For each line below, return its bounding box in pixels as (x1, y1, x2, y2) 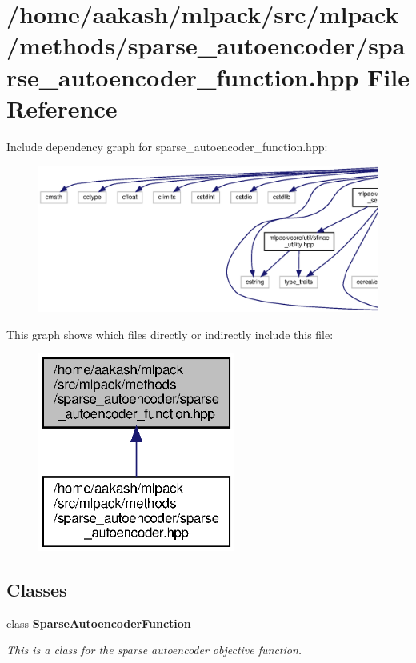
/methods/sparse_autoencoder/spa (6, 29, 406, 62)
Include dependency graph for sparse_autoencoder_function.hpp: (6, 138, 328, 154)
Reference (6, 91, 118, 124)
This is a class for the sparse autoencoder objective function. (6, 641, 302, 658)
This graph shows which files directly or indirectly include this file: (6, 326, 334, 342)
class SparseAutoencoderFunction (6, 614, 191, 631)
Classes (6, 577, 67, 601)
